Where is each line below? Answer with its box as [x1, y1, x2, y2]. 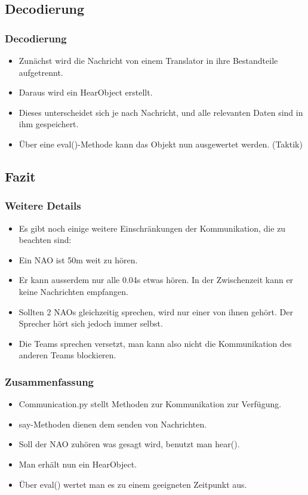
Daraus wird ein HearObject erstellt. [19, 86, 153, 99]
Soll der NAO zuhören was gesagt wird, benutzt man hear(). [19, 438, 240, 450]
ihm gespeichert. [19, 118, 79, 130]
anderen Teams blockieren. [19, 349, 116, 361]
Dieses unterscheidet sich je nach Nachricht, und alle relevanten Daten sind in [19, 106, 303, 118]
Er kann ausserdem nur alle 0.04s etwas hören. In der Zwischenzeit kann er [19, 273, 294, 286]
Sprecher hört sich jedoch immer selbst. [19, 317, 163, 330]
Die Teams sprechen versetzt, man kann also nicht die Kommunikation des [19, 337, 292, 349]
